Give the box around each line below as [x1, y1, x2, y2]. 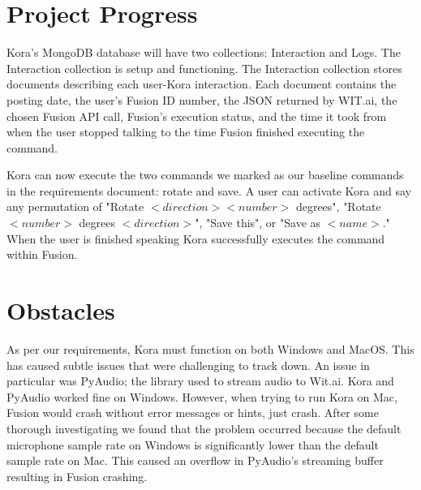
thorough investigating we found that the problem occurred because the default [6, 419, 402, 436]
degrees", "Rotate [295, 198, 381, 215]
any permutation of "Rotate [6, 198, 144, 215]
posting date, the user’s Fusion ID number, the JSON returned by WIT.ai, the [6, 91, 397, 108]
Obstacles [6, 294, 115, 327]
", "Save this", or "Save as [195, 214, 321, 231]
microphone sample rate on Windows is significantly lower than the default [6, 436, 379, 453]
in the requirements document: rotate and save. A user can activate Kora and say [6, 182, 412, 199]
